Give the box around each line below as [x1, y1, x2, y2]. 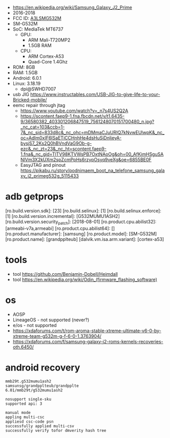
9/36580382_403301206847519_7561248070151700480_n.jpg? [20, 119, 155, 124]
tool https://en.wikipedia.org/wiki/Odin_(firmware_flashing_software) [12, 276, 158, 282]
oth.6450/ [12, 344, 34, 350]
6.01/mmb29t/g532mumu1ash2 [5, 387, 63, 393]
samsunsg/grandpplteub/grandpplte [5, 383, 79, 388]
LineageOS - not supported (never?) [12, 317, 90, 323]
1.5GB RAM [28, 42, 52, 48]
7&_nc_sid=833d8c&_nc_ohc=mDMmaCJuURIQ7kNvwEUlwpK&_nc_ [20, 129, 165, 135]
